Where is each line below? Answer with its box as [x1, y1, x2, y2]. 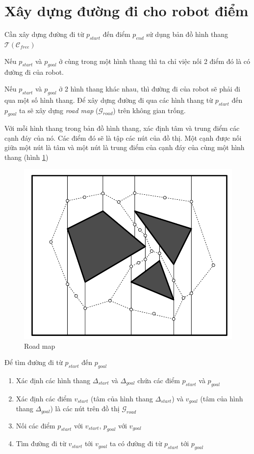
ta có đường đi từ [109, 438, 162, 449]
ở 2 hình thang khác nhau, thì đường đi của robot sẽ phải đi [59, 83, 240, 93]
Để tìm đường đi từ [4, 357, 63, 367]
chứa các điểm [137, 375, 180, 385]
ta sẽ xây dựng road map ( [19, 105, 99, 115]
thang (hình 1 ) [4, 152, 49, 162]
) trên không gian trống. [113, 105, 186, 115]
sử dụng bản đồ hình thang [146, 29, 228, 39]
